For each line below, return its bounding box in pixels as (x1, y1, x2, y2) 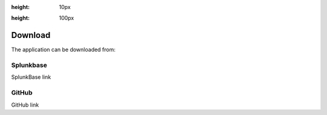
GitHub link (11, 101, 39, 108)
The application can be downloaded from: (11, 46, 116, 54)
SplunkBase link (11, 73, 51, 81)
